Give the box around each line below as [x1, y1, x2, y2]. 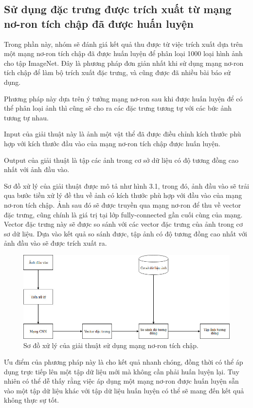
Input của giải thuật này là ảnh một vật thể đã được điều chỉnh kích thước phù [4, 129, 241, 139]
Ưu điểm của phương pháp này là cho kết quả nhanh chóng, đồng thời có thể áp [4, 356, 243, 367]
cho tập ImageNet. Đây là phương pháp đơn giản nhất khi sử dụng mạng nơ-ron [4, 58, 244, 68]
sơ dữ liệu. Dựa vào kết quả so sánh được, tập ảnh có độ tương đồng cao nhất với [4, 228, 247, 238]
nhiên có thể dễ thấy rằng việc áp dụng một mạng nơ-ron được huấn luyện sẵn [4, 376, 239, 386]
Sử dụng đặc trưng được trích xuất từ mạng [4, 1, 232, 17]
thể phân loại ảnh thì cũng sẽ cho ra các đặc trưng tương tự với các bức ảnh [4, 103, 232, 113]
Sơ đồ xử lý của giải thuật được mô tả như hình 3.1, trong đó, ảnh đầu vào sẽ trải [4, 180, 249, 191]
